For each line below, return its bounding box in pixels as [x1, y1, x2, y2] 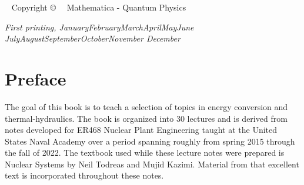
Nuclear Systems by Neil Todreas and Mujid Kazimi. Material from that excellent [5, 157, 299, 170]
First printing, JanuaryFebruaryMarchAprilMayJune [5, 20, 194, 33]
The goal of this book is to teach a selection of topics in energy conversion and [5, 100, 288, 112]
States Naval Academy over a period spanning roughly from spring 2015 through [5, 135, 295, 147]
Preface [5, 66, 66, 90]
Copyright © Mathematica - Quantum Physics [11, 1, 186, 13]
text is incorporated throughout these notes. [5, 169, 164, 181]
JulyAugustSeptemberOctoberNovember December [5, 32, 181, 44]
